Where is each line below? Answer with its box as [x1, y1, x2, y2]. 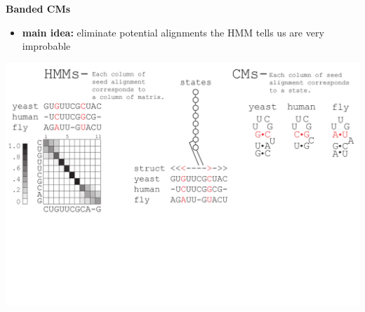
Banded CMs [6, 1, 71, 15]
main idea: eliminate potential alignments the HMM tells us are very [22, 25, 324, 39]
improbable [22, 39, 71, 53]
